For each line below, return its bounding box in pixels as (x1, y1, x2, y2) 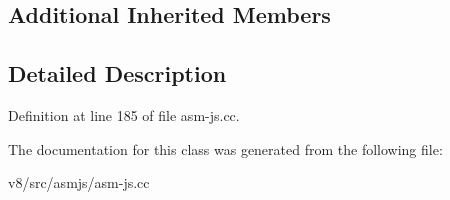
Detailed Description (8, 58, 227, 89)
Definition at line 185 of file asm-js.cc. (8, 104, 240, 125)
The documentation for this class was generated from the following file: (8, 138, 443, 159)
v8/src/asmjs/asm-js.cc (8, 172, 150, 193)
